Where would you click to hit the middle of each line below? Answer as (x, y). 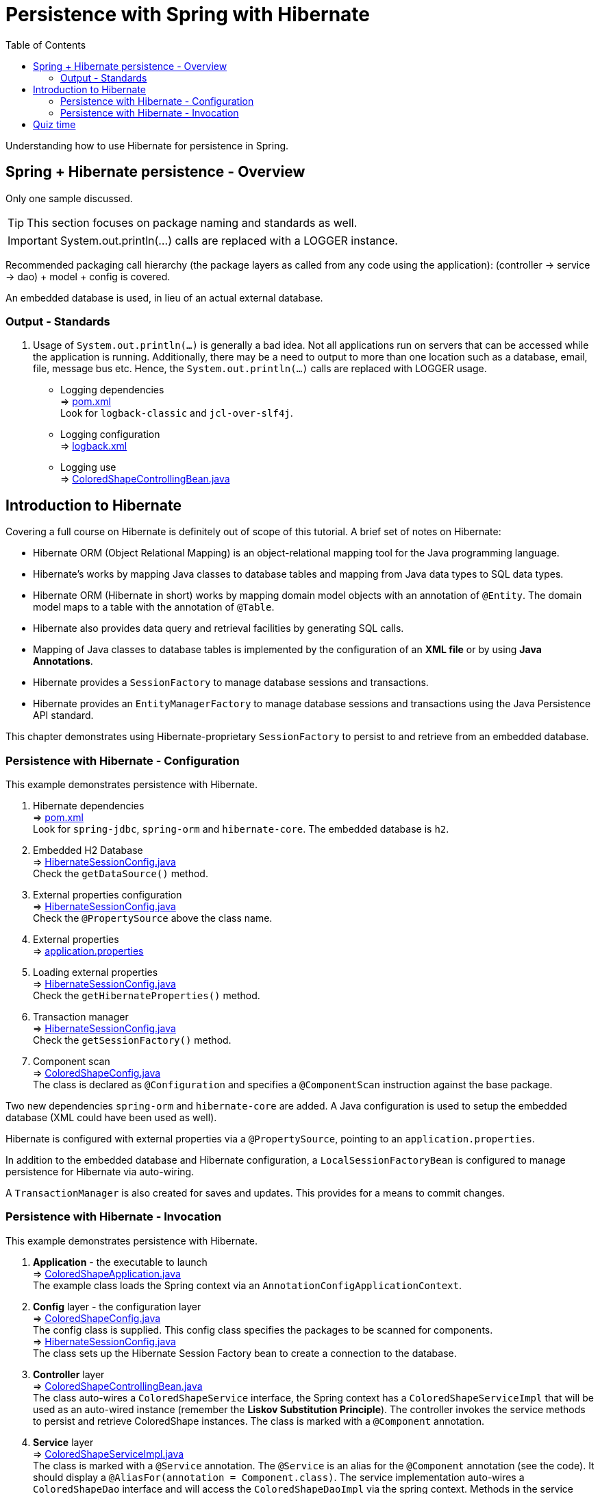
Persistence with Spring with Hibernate (188, 14)
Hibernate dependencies (89, 805)
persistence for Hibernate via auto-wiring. (100, 1171)
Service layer (63, 1442)
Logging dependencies (112, 390)
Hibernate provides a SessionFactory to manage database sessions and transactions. (231, 683)
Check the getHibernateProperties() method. (147, 995)
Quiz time (54, 124)
